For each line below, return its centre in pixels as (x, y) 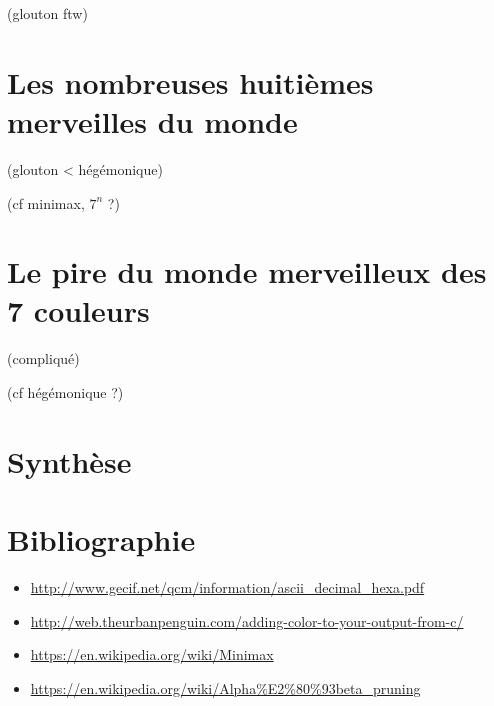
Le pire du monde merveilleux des (247, 271)
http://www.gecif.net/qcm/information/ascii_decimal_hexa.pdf (227, 587)
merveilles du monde (152, 120)
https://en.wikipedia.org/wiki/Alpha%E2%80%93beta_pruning (225, 687)
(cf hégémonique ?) (65, 392)
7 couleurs (78, 310)
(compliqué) (43, 358)
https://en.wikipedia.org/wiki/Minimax (152, 654)
